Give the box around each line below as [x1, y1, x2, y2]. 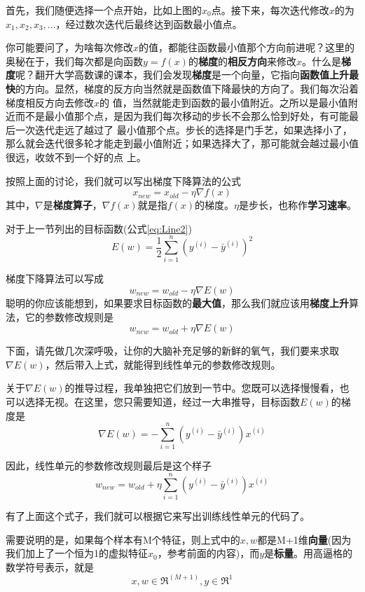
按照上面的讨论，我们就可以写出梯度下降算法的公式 [6, 173, 241, 188]
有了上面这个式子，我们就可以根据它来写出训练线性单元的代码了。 [6, 509, 310, 523]
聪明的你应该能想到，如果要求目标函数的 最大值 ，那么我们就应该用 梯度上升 [6, 296, 349, 310]
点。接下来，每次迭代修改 [211, 3, 329, 17]
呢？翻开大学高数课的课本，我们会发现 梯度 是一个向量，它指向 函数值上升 [15, 67, 349, 82]
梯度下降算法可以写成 [6, 271, 104, 286]
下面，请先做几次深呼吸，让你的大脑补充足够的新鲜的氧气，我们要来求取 [6, 343, 339, 358]
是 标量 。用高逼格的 [264, 546, 353, 560]
